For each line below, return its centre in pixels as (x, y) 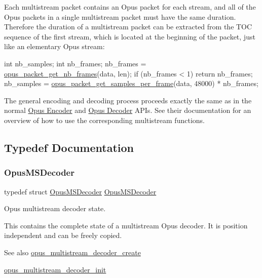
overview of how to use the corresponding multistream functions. (104, 120)
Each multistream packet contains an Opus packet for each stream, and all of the (130, 7)
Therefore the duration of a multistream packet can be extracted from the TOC (128, 27)
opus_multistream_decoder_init (55, 269)
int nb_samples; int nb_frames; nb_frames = (75, 63)
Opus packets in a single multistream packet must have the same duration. (120, 16)
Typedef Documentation (69, 147)
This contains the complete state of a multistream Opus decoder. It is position (126, 225)
